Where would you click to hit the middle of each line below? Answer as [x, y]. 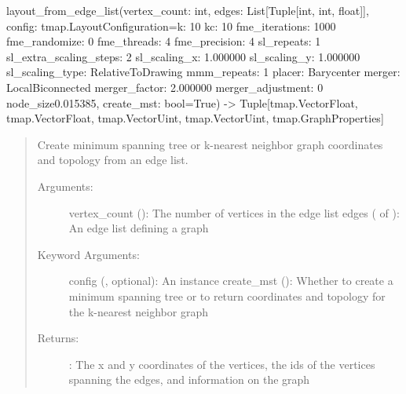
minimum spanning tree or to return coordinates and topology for [227, 295]
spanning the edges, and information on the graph [189, 379]
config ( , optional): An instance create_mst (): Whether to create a [231, 281]
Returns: [58, 338]
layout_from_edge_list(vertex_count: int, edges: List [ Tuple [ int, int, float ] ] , [188, 10]
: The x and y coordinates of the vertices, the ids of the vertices [222, 364]
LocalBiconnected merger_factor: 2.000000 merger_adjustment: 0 [165, 87]
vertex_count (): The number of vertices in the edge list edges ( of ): [234, 212]
